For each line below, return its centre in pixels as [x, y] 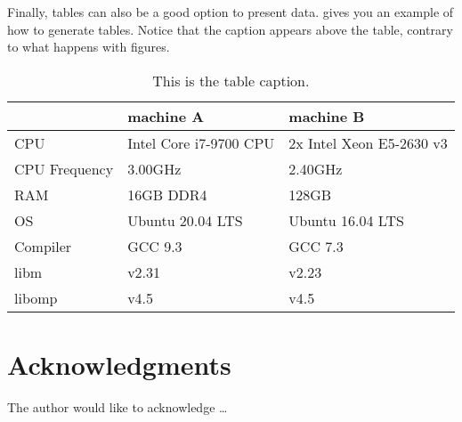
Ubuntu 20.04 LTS [185, 220]
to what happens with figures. [89, 47]
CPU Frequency [64, 168]
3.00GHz [154, 168]
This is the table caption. [231, 80]
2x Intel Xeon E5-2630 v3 [368, 142]
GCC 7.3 [316, 246]
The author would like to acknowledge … [118, 406]
